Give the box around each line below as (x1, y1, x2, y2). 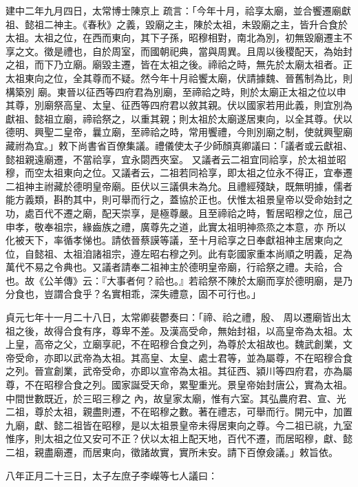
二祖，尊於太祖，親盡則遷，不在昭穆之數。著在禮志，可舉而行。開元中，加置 (6, 404, 352, 419)
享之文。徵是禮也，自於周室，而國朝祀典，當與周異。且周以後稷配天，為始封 (6, 43, 352, 58)
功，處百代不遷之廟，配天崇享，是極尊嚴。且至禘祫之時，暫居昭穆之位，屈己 (6, 205, 352, 220)
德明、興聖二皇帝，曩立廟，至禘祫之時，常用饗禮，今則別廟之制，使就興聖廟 (6, 125, 352, 139)
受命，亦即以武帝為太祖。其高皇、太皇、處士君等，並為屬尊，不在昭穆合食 (14, 350, 352, 364)
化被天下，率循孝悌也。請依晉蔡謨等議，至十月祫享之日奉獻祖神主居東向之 (6, 233, 343, 247)
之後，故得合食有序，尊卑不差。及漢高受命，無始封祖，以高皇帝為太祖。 (14, 323, 343, 338)
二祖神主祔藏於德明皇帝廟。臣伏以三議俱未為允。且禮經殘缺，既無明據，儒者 (6, 178, 352, 193)
